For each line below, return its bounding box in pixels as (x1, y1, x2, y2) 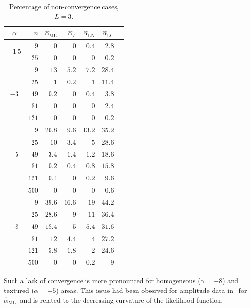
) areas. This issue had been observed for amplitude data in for (56, 285, 247, 295)
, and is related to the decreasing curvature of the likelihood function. (16, 294, 223, 305)
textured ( (4, 285, 34, 295)
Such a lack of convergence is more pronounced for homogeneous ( (4, 276, 201, 286)
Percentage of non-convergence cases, (9, 1, 119, 11)
